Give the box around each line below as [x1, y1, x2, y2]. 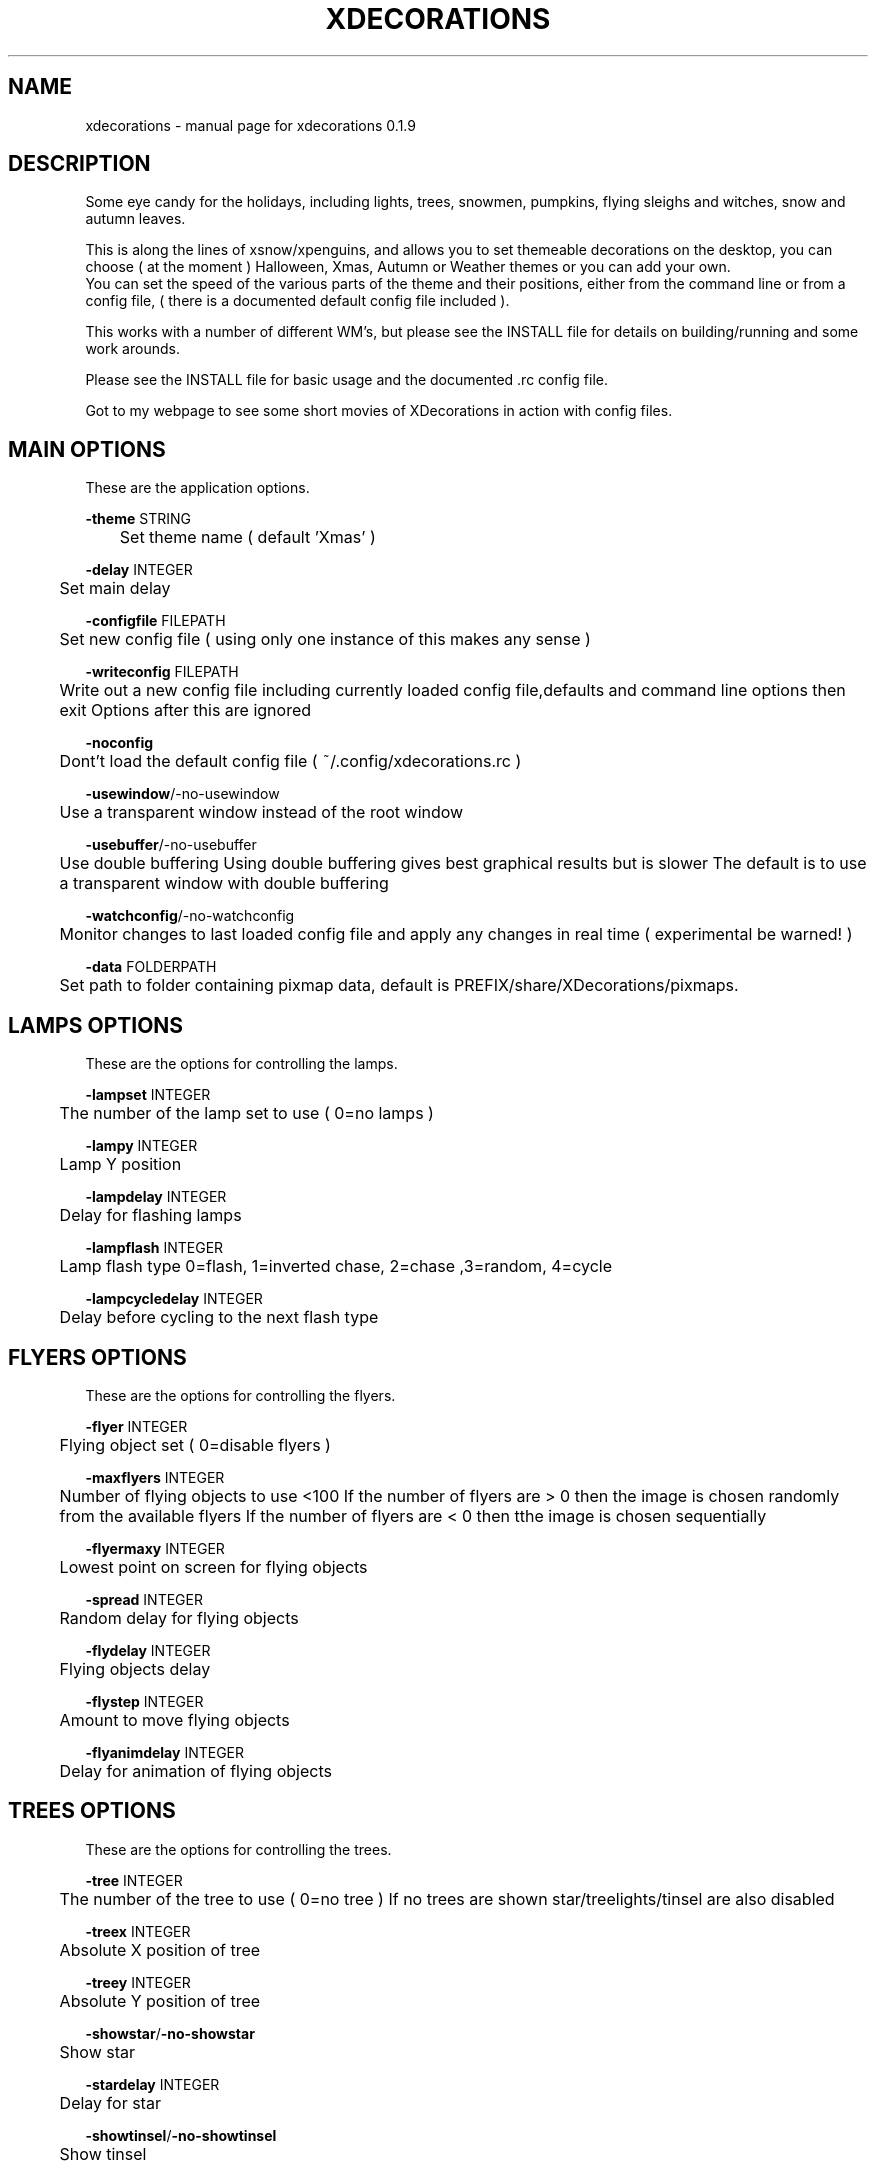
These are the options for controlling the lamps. [85, 1055, 398, 1073]
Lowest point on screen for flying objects [59, 1556, 368, 1577]
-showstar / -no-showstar [85, 2024, 255, 2042]
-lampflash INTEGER [85, 1239, 224, 1257]
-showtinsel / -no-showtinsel [85, 2126, 277, 2144]
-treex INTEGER [85, 1922, 191, 1940]
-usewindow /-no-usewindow [85, 785, 280, 803]
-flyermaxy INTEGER [85, 1539, 225, 1557]
